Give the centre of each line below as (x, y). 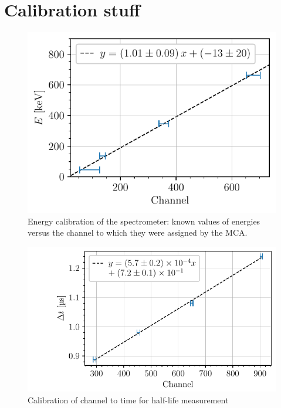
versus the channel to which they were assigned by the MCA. (138, 232)
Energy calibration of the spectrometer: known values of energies (144, 221)
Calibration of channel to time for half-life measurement (128, 399)
